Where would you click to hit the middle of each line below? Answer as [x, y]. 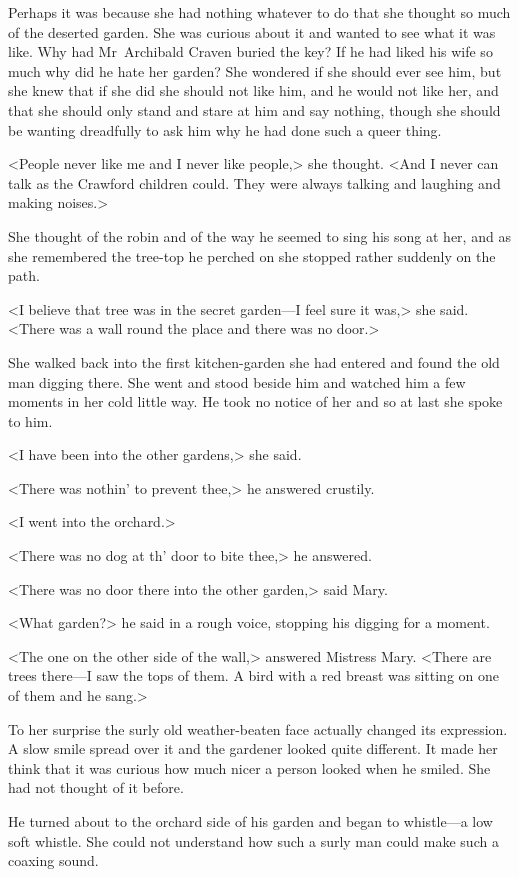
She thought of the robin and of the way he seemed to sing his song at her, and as [259, 235]
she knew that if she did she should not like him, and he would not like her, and [253, 90]
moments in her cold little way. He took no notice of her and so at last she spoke [255, 401]
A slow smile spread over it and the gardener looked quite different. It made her [253, 748]
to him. [30, 420]
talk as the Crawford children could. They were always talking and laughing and [254, 182]
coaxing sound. [53, 860]
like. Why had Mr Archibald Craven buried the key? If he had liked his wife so [250, 51]
